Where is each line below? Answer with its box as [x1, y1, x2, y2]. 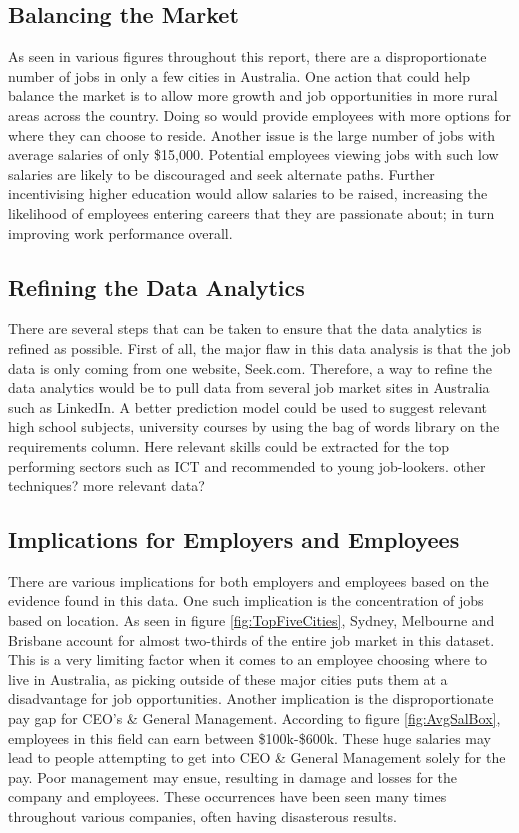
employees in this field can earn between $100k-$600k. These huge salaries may [8, 727, 491, 748]
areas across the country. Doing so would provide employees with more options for [8, 104, 511, 125]
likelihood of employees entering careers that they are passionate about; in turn [8, 202, 495, 223]
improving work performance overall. [8, 222, 233, 243]
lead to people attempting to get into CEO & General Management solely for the [8, 747, 506, 768]
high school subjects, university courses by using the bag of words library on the [8, 416, 500, 437]
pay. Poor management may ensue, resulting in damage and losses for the [8, 766, 458, 787]
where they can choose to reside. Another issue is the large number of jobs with [8, 124, 496, 145]
